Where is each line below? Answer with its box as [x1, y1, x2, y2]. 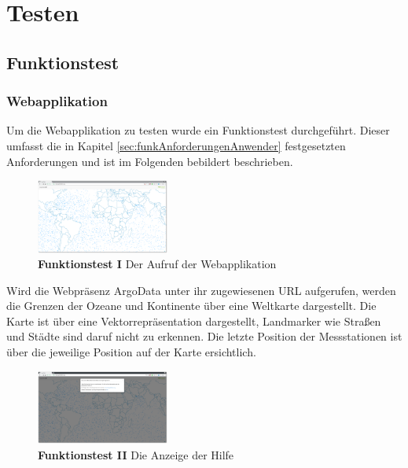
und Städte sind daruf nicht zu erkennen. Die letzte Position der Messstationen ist [6, 328, 402, 345]
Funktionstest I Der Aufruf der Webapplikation [38, 256, 277, 272]
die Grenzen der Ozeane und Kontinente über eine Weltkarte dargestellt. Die [6, 297, 377, 314]
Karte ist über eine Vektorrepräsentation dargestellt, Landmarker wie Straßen [6, 312, 381, 329]
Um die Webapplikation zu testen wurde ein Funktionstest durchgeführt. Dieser [6, 122, 390, 138]
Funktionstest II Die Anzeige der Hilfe [38, 446, 234, 462]
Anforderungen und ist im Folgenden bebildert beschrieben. [6, 153, 293, 169]
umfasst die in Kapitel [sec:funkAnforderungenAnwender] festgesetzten [6, 137, 346, 153]
